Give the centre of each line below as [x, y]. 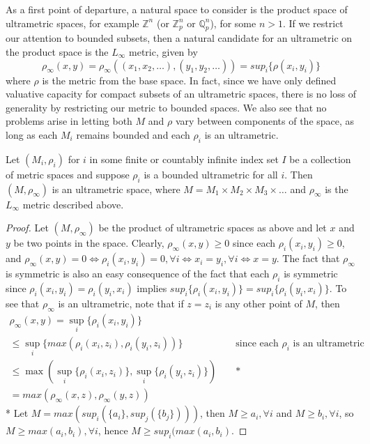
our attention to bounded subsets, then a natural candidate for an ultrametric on [179, 38]
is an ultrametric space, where [116, 189]
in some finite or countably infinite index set [184, 159]
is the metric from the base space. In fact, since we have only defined [189, 80]
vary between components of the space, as [265, 121]
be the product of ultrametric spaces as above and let [213, 228]
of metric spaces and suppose [68, 174]
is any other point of [259, 303]
